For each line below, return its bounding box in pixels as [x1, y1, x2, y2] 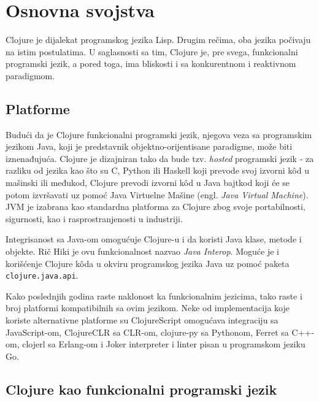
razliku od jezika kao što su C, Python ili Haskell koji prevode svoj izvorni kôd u [6, 164, 309, 177]
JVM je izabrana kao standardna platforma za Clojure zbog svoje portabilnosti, [6, 200, 306, 213]
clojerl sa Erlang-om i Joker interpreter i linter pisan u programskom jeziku [22, 338, 306, 350]
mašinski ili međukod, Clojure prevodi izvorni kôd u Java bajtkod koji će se [6, 176, 290, 189]
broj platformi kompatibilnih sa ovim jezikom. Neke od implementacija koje [6, 301, 290, 314]
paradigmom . [6, 69, 55, 82]
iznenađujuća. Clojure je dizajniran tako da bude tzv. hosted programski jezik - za [6, 152, 314, 164]
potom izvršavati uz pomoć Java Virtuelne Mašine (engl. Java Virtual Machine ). [6, 188, 309, 201]
